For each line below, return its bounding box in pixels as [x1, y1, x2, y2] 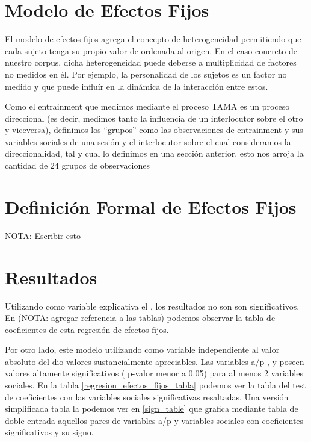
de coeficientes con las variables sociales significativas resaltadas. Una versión [5, 390, 289, 403]
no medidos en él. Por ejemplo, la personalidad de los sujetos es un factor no [5, 67, 287, 80]
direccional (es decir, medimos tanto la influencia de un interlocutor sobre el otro [5, 111, 303, 124]
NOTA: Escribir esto [5, 229, 81, 241]
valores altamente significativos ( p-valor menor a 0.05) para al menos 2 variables [5, 367, 303, 379]
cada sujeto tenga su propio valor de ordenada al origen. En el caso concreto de [5, 44, 297, 57]
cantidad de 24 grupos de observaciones [5, 159, 150, 172]
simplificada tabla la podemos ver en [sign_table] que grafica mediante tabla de [5, 402, 298, 415]
